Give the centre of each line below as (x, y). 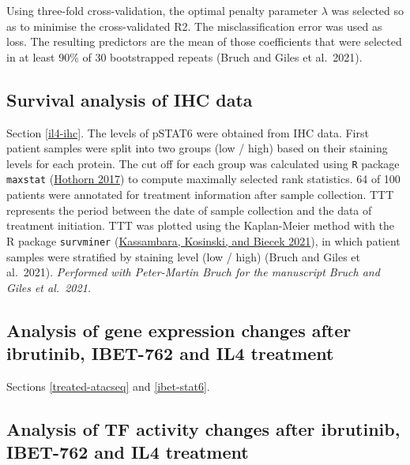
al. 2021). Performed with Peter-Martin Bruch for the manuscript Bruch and (193, 272)
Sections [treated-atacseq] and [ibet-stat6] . (108, 386)
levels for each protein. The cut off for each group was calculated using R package (203, 163)
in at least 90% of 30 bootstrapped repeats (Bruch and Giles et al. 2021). (184, 56)
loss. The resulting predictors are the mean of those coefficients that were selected (204, 41)
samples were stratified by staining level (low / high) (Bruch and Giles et (183, 256)
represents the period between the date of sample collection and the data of (189, 210)
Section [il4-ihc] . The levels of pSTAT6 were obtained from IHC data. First (188, 132)
